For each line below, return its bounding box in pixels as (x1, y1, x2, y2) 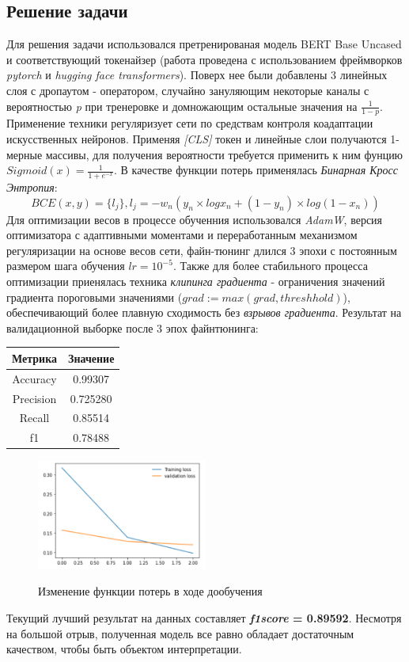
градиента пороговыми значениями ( (6, 288, 183, 305)
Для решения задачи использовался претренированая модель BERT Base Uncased (6, 36, 402, 52)
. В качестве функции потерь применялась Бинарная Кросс (114, 162, 398, 178)
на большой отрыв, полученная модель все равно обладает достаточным (6, 625, 354, 641)
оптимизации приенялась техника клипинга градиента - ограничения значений (6, 272, 385, 289)
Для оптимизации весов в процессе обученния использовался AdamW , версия (6, 211, 383, 227)
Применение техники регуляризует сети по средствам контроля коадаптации (6, 115, 373, 131)
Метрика (12, 349, 57, 366)
